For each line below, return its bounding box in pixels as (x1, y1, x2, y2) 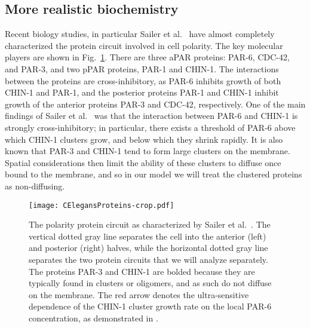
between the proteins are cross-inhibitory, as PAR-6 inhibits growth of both (5, 74, 281, 87)
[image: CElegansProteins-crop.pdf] (29, 201, 174, 210)
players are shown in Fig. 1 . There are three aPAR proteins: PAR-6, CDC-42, (5, 51, 290, 63)
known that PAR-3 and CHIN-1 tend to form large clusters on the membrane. (5, 145, 290, 157)
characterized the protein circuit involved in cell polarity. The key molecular (5, 39, 283, 51)
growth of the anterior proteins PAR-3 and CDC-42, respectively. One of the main (5, 97, 306, 110)
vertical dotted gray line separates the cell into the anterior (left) (29, 229, 266, 242)
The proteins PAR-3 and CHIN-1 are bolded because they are (29, 265, 255, 277)
